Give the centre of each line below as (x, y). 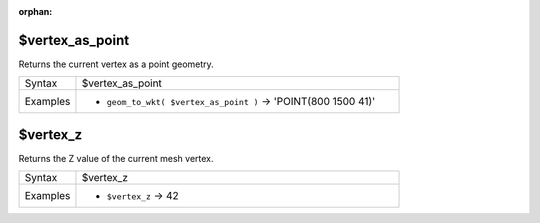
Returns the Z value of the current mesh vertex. (116, 158)
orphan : (35, 11)
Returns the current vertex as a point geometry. (116, 64)
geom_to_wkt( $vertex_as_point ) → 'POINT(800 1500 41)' (241, 102)
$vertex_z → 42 (142, 196)
